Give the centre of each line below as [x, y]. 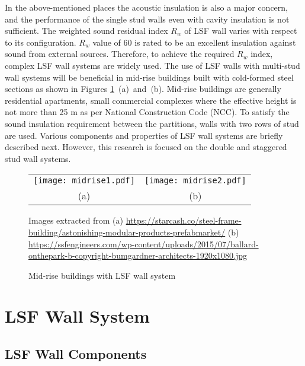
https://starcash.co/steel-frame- [184, 220]
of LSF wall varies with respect [241, 31]
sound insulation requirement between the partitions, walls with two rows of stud [152, 123]
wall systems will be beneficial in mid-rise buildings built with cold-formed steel [149, 77]
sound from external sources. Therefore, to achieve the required [120, 54]
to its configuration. [41, 42]
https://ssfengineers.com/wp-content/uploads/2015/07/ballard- [144, 244]
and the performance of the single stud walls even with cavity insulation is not [147, 19]
